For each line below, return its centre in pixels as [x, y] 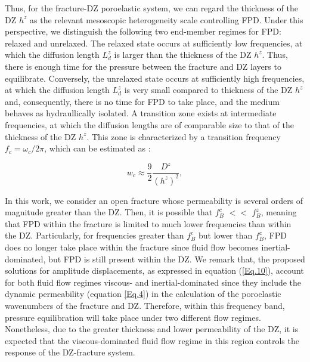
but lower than [225, 235]
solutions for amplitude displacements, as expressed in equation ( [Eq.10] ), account [154, 270]
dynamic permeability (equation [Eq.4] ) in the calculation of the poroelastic [143, 294]
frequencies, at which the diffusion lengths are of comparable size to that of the [149, 124]
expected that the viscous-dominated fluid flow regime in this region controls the [152, 340]
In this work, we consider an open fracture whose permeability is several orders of [154, 200]
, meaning [279, 212]
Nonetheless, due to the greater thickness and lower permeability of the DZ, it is [152, 329]
